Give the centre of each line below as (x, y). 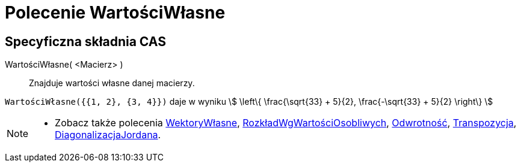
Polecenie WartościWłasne (115, 13)
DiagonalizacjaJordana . (108, 135)
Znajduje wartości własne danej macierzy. (112, 83)
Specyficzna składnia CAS (85, 41)
